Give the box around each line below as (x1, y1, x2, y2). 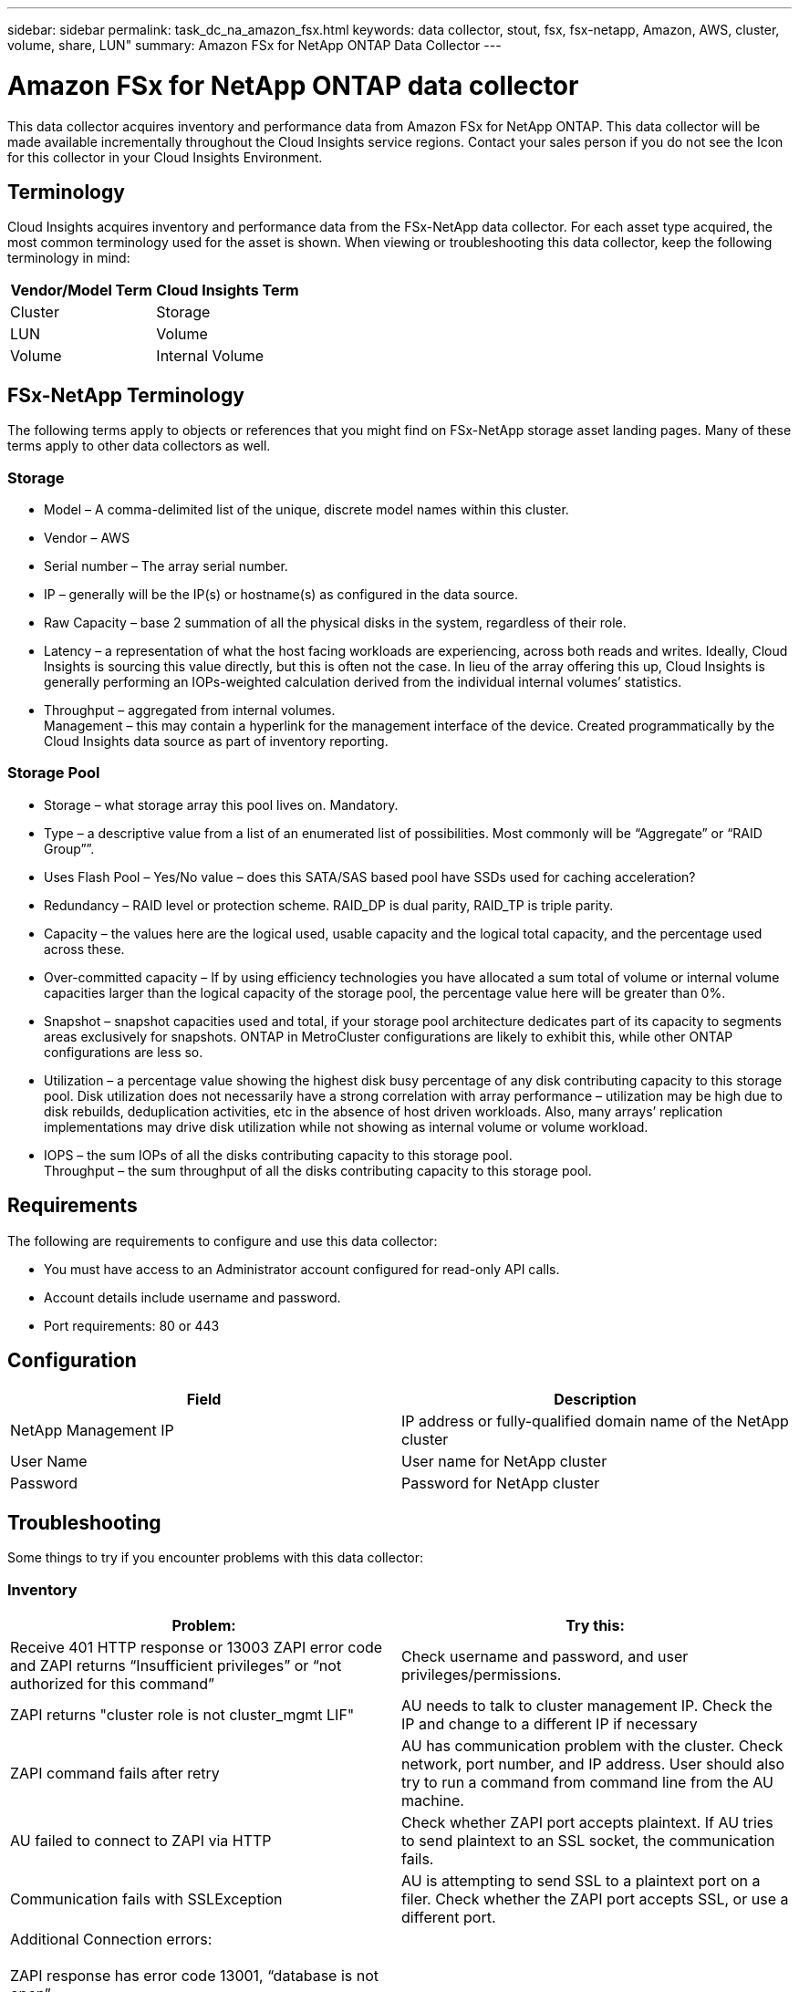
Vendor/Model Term (10, 281, 152, 300)
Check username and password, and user (401, 1646, 689, 1665)
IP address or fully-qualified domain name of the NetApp (401, 1412, 789, 1431)
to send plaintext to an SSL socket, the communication (401, 1831, 775, 1850)
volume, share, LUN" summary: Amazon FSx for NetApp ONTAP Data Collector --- (7, 37, 502, 53)
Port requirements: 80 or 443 (44, 1317, 220, 1333)
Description (554, 1390, 637, 1409)
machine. (401, 1790, 464, 1810)
